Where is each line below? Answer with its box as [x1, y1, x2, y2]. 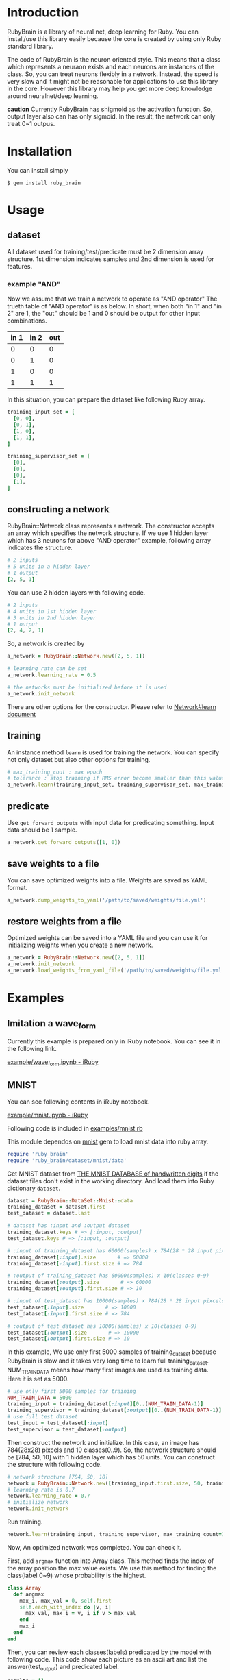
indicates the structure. [7, 543, 73, 552]
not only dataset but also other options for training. [7, 755, 151, 763]
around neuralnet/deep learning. [7, 91, 99, 100]
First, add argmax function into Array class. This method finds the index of [7, 1557, 214, 1565]
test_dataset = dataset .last [7, 1210, 90, 1217]
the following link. [7, 1045, 57, 1053]
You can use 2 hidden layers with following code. [7, 588, 146, 597]
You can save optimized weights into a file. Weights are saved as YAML [7, 876, 207, 885]
